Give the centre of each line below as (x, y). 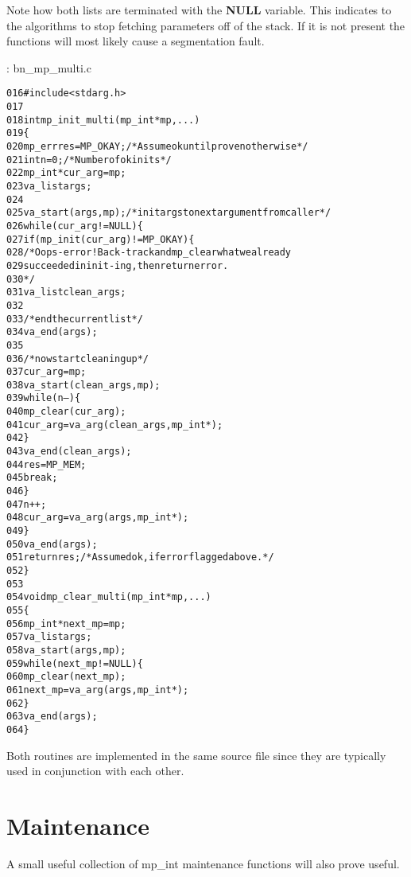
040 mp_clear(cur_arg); (66, 412)
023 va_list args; (49, 186)
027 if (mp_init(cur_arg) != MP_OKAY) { (101, 239)
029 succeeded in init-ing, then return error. (118, 265)
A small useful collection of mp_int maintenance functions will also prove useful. (203, 863)
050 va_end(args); (52, 544)
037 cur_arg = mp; (47, 372)
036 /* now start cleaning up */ (78, 359)
